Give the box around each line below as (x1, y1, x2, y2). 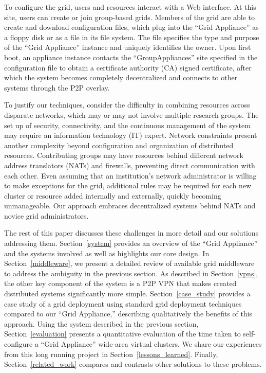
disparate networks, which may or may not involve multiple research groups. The (4, 109, 259, 120)
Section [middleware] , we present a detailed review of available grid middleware (4, 258, 255, 269)
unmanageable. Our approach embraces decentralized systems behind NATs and (4, 200, 256, 211)
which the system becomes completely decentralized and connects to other (4, 72, 238, 83)
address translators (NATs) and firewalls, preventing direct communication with (4, 159, 255, 170)
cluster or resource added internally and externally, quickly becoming (4, 190, 221, 201)
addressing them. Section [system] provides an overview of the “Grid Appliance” (4, 238, 258, 248)
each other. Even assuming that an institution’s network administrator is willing (4, 170, 257, 181)
